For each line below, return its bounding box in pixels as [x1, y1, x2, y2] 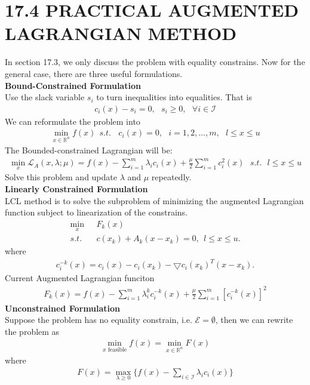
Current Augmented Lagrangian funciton [5, 272, 155, 284]
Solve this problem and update [5, 171, 117, 183]
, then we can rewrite [215, 313, 293, 326]
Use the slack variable [5, 91, 85, 103]
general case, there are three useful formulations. [5, 67, 183, 79]
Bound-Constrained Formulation [5, 79, 141, 91]
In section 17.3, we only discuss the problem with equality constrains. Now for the [5, 56, 305, 68]
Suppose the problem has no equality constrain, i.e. [5, 313, 192, 326]
